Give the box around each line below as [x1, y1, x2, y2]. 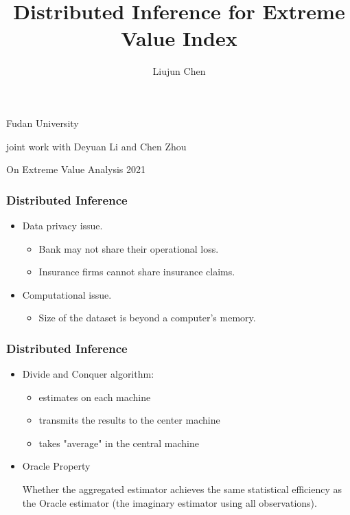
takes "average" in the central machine [38, 435, 200, 450]
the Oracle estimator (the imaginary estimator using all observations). [22, 495, 317, 510]
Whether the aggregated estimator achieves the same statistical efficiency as [22, 482, 342, 496]
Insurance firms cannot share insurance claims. [38, 264, 235, 279]
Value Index [121, 24, 237, 52]
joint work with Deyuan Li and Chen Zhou [6, 139, 187, 153]
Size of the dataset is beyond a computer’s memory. [38, 310, 256, 325]
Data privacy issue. [22, 218, 103, 232]
